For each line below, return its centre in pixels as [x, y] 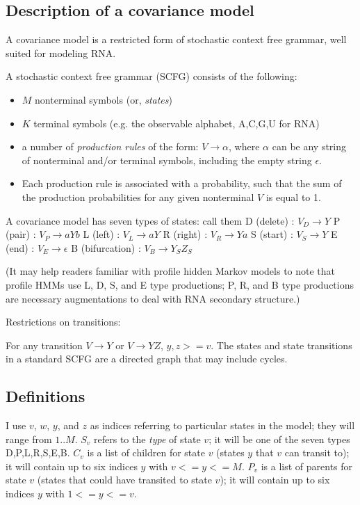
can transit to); [317, 452]
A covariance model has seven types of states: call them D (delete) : [150, 220]
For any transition [44, 345]
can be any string [309, 146]
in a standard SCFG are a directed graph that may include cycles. [147, 359]
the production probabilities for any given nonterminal [138, 197]
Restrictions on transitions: [63, 322]
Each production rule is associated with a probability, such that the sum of [182, 183]
